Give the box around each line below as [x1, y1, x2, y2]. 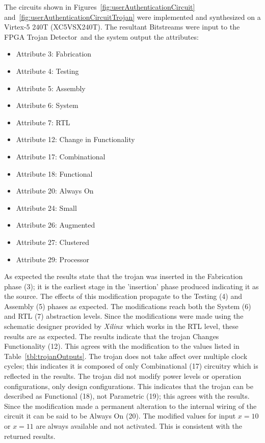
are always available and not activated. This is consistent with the [36, 421, 242, 431]
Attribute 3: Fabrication [16, 48, 92, 59]
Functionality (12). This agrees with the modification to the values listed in [4, 341, 240, 351]
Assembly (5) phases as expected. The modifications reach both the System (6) [4, 300, 251, 311]
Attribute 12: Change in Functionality [16, 134, 135, 145]
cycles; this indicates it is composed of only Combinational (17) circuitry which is [4, 361, 258, 371]
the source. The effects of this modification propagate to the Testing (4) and [4, 291, 243, 301]
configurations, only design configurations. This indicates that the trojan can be [4, 380, 254, 391]
